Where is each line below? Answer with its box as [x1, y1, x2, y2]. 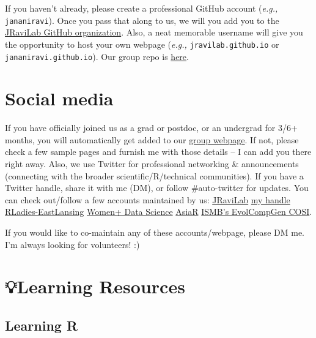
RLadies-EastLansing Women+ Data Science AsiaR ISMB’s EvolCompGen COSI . [5, 205, 312, 218]
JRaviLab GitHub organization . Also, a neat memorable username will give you [5, 26, 303, 39]
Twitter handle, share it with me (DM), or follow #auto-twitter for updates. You [5, 181, 309, 194]
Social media [5, 86, 114, 111]
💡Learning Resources [5, 274, 185, 299]
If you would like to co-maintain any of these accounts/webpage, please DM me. [5, 226, 304, 239]
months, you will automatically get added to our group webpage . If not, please [5, 133, 299, 146]
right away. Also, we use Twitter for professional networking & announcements [5, 157, 299, 170]
